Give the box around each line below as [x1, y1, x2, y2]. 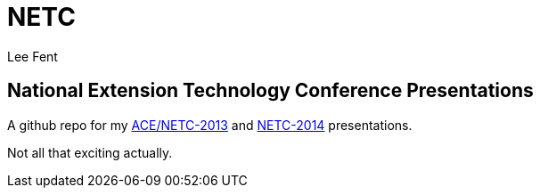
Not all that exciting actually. [7, 144, 173, 160]
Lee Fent [7, 48, 58, 64]
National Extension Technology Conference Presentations [7, 79, 534, 102]
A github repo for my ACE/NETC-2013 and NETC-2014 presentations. [7, 117, 413, 133]
